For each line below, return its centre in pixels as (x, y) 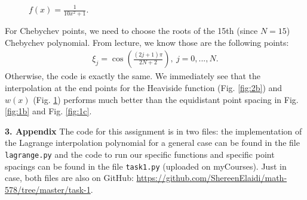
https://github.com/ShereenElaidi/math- (212, 178)
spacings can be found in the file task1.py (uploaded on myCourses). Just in (146, 166)
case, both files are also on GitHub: (69, 178)
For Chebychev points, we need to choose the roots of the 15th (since (131, 31)
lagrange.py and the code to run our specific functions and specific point (140, 154)
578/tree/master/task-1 (48, 189)
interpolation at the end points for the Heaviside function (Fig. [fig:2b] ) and (144, 87)
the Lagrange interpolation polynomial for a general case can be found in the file (152, 143)
